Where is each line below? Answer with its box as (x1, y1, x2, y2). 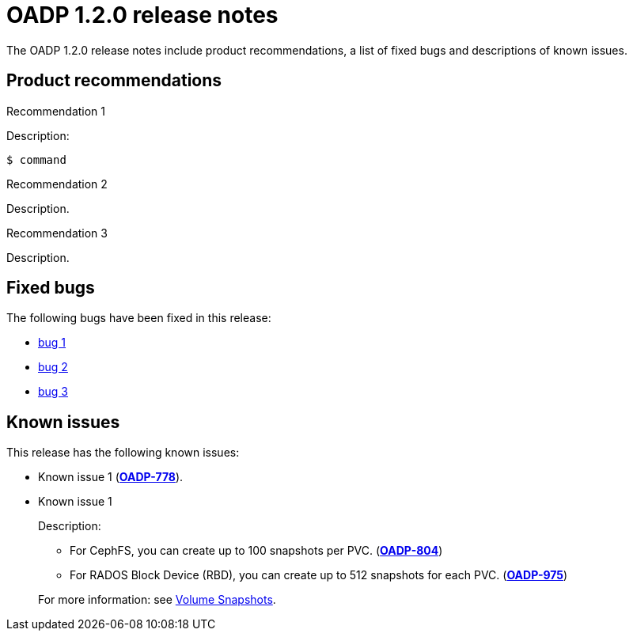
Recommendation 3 (6, 226, 108, 240)
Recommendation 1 (6, 104, 106, 118)
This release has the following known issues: (6, 446, 240, 460)
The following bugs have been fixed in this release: (6, 311, 271, 325)
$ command (6, 153, 66, 166)
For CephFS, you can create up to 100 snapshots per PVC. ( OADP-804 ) (70, 544, 443, 558)
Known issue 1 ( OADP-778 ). (38, 470, 184, 484)
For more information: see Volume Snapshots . (38, 593, 276, 607)
